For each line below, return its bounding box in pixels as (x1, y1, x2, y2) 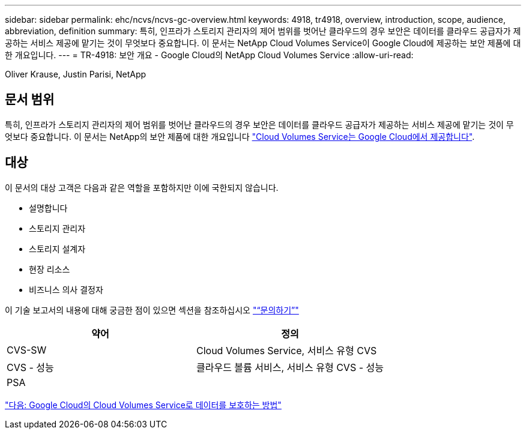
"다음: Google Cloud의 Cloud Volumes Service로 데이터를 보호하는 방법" (5, 399, 282, 410)
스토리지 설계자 (29, 243, 86, 254)
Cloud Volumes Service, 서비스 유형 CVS (196, 344, 377, 357)
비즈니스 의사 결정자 (29, 284, 103, 295)
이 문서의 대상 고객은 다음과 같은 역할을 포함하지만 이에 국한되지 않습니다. (5, 182, 279, 193)
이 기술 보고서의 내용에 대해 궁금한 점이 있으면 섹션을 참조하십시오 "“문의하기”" (5, 304, 299, 315)
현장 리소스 (29, 264, 70, 274)
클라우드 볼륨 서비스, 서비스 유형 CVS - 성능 (196, 361, 384, 373)
